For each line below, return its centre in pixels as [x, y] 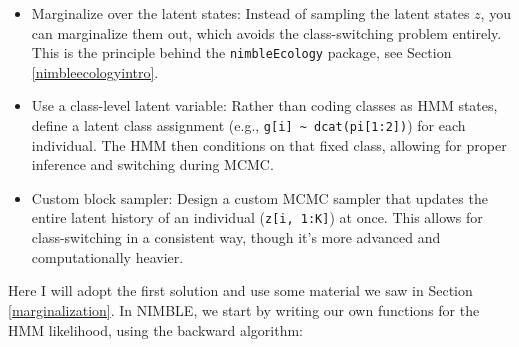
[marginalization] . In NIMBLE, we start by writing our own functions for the [244, 309]
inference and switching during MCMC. [152, 164]
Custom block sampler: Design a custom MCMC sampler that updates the [259, 197]
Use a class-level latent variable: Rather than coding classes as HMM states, [264, 105]
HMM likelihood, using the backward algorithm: [155, 329]
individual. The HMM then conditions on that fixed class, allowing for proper [269, 144]
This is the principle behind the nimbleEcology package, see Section [241, 52]
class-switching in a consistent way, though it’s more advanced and [236, 237]
